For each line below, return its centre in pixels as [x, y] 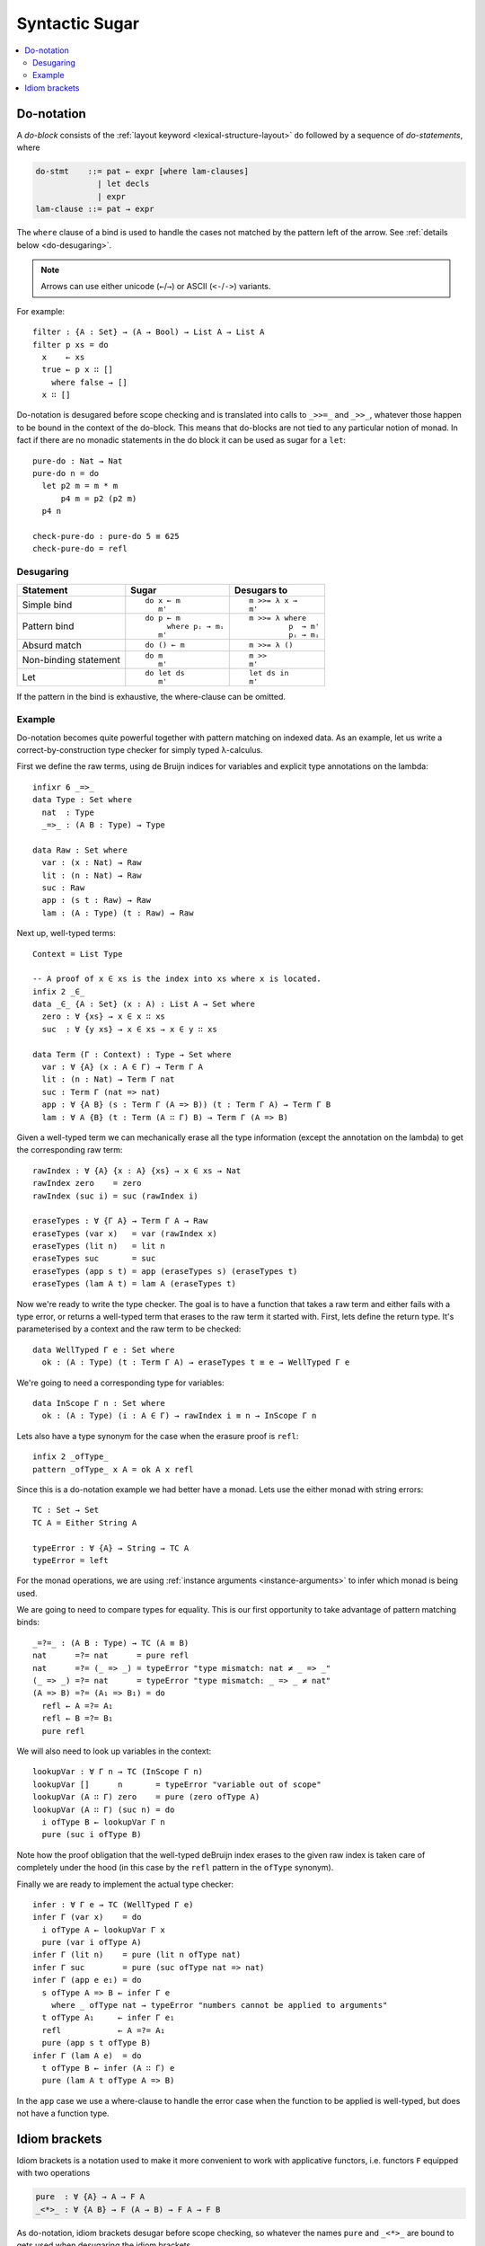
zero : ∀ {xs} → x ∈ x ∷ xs [104, 1017]
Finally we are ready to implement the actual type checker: [125, 1884]
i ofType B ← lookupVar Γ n [104, 1822]
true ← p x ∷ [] [78, 370]
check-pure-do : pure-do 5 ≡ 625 [106, 536]
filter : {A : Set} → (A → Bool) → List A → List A [149, 332]
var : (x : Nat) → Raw [92, 863]
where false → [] [89, 382]
